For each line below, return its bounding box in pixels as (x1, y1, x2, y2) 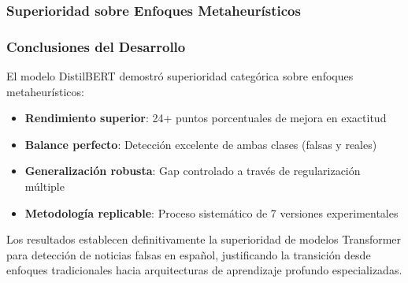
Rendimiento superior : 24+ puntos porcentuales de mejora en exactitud (24, 110, 387, 126)
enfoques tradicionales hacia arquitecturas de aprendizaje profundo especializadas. (6, 262, 402, 278)
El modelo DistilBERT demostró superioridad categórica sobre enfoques (6, 68, 354, 84)
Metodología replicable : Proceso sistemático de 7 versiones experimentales (24, 204, 399, 221)
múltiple (24, 178, 65, 195)
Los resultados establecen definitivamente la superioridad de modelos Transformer (6, 231, 402, 248)
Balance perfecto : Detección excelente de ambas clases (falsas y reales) (24, 136, 377, 152)
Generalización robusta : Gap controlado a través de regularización (24, 162, 361, 179)
